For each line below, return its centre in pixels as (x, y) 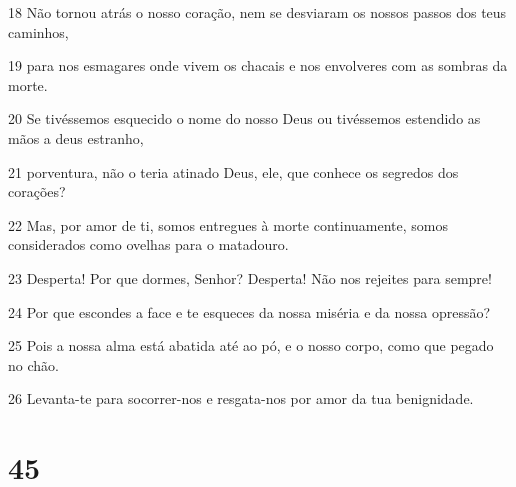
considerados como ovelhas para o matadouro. (148, 244)
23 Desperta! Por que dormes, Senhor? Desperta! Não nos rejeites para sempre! (250, 277)
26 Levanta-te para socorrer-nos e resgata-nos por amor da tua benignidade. (241, 398)
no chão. (33, 364)
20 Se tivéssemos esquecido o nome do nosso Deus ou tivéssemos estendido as (244, 118)
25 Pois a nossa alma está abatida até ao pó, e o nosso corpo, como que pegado (251, 345)
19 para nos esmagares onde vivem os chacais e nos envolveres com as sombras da (258, 65)
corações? (37, 191)
